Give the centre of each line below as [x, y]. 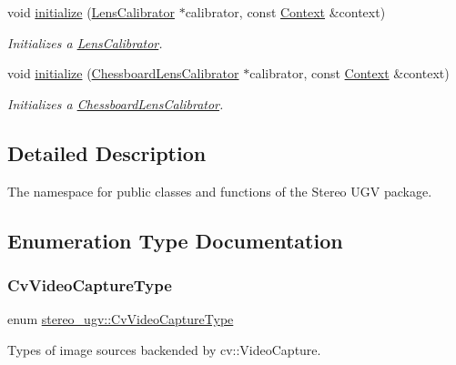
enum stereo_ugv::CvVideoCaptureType [121, 319]
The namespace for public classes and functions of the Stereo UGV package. [220, 191]
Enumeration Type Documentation [175, 240]
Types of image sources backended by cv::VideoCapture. [164, 349]
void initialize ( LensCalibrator [91, 12]
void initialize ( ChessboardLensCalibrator [123, 73]
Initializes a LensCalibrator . [85, 42]
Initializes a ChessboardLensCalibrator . [116, 103]
